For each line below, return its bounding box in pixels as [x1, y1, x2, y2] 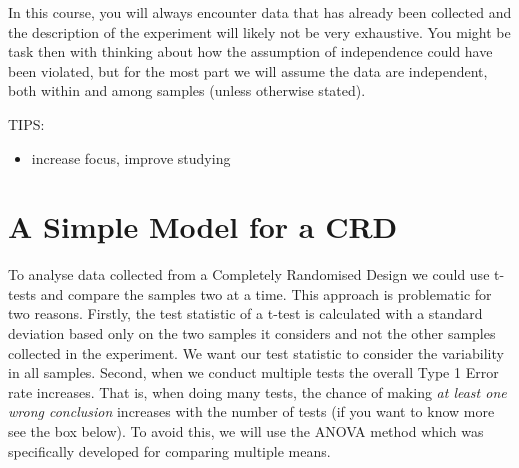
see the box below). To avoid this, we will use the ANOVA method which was [8, 421, 484, 442]
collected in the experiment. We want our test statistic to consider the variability [8, 342, 504, 363]
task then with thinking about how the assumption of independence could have [8, 41, 493, 62]
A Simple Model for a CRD [8, 206, 398, 247]
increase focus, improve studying [31, 147, 231, 168]
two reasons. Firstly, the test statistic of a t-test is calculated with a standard [8, 303, 483, 324]
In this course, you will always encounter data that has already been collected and [8, 2, 512, 22]
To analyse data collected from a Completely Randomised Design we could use [8, 264, 490, 285]
